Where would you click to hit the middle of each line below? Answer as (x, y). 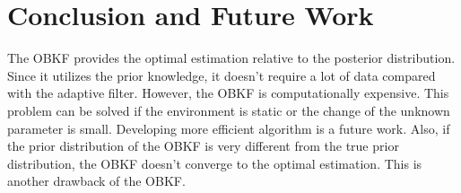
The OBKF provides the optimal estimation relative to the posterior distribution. (231, 58)
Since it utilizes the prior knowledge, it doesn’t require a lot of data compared (222, 75)
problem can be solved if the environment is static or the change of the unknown (229, 110)
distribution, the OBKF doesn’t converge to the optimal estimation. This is (215, 163)
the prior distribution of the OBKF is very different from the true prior (203, 146)
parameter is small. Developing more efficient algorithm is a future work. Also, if (229, 128)
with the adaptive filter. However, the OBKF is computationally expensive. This (228, 93)
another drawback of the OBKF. (96, 181)
